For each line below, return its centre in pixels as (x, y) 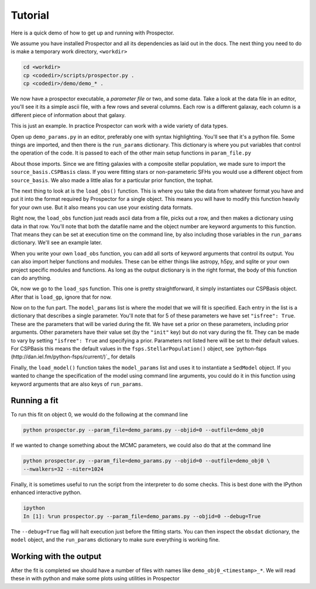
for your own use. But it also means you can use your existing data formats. (102, 207)
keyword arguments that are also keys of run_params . (77, 384)
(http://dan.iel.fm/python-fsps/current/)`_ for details (73, 357)
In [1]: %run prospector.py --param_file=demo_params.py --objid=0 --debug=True (142, 516)
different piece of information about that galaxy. (68, 115)
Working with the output (56, 556)
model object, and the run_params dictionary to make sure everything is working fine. (115, 539)
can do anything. (31, 278)
